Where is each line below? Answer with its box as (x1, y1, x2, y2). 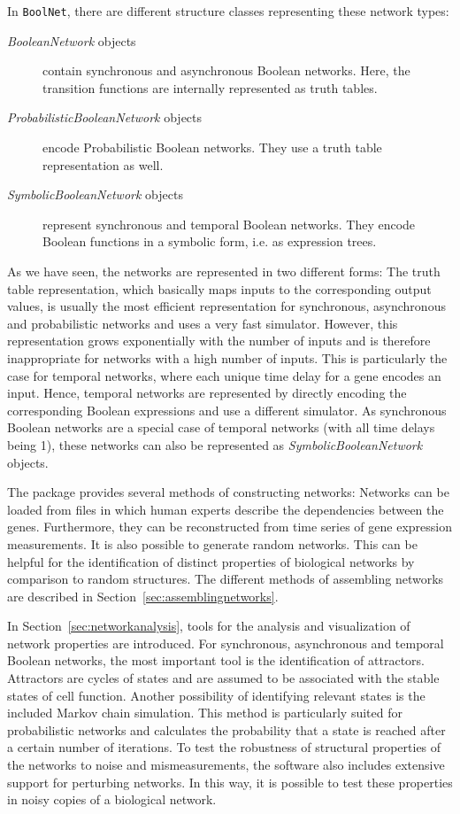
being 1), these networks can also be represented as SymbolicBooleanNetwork (7, 435, 423, 454)
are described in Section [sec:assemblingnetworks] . (7, 586, 279, 605)
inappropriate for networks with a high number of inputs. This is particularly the (7, 348, 448, 367)
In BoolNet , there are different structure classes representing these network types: (7, 2, 449, 19)
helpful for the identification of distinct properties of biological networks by (7, 552, 415, 570)
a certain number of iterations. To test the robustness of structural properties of (7, 738, 441, 756)
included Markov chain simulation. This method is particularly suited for (7, 703, 402, 722)
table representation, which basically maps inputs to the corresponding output (7, 279, 432, 298)
